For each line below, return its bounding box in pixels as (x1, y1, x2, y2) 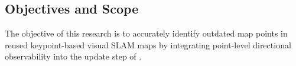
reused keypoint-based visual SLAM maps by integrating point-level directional (5, 38, 291, 51)
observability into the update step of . (5, 50, 142, 62)
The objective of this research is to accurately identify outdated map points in (5, 27, 288, 39)
